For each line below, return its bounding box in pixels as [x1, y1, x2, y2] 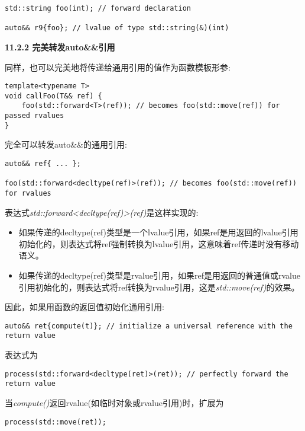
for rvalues [5, 189, 51, 197]
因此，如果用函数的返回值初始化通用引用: [5, 301, 164, 313]
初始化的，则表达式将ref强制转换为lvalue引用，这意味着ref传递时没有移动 [18, 237, 299, 250]
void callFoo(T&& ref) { [5, 91, 102, 100]
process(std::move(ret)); [5, 417, 106, 426]
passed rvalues [5, 111, 64, 120]
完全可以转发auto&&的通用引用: [5, 138, 127, 151]
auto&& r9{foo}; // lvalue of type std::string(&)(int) [5, 24, 229, 33]
